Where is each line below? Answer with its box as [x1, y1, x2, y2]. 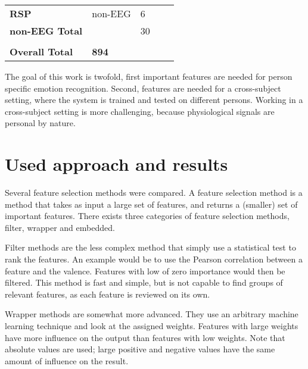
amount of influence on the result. [5, 354, 129, 367]
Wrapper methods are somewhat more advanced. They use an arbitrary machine [5, 308, 298, 320]
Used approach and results [5, 152, 228, 176]
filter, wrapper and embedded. [5, 221, 115, 233]
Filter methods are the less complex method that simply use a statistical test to [5, 241, 296, 254]
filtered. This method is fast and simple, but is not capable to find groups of [5, 276, 283, 289]
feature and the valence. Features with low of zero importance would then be [5, 264, 285, 277]
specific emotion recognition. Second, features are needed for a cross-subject [5, 82, 281, 94]
